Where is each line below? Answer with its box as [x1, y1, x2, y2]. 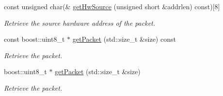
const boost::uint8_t [4, 34, 65, 44]
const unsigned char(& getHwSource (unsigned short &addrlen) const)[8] [4, 1, 220, 11]
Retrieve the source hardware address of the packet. [4, 17, 156, 28]
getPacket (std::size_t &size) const [72, 34, 176, 44]
